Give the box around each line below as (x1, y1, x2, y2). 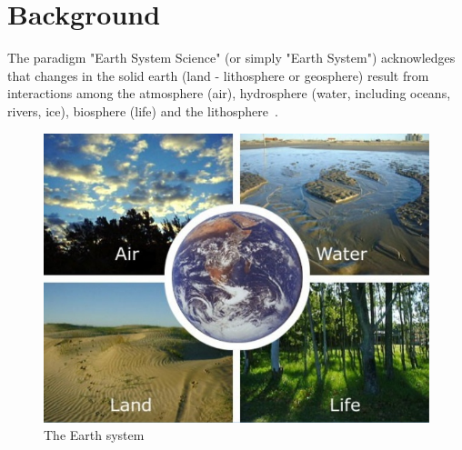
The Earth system (44, 425, 145, 445)
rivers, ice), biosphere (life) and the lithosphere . (7, 101, 278, 120)
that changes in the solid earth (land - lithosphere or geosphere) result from (7, 65, 429, 85)
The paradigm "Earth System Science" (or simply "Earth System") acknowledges (7, 48, 456, 67)
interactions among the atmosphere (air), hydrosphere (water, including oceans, (7, 84, 451, 103)
